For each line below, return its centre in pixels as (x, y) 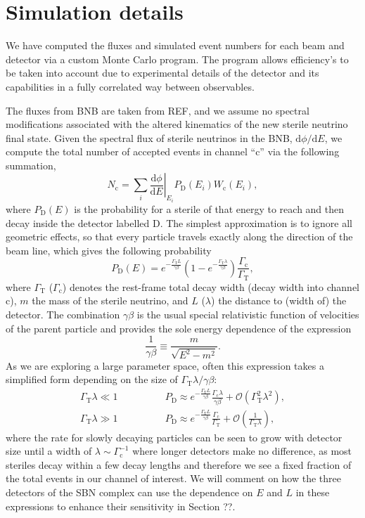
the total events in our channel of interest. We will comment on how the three (174, 478)
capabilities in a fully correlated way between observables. (130, 86)
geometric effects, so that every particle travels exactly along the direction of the (179, 237)
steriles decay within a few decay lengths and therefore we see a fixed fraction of (179, 464)
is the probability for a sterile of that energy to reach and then (209, 208)
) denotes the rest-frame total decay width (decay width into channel (211, 286)
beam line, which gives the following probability (109, 250)
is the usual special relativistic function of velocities (248, 314)
